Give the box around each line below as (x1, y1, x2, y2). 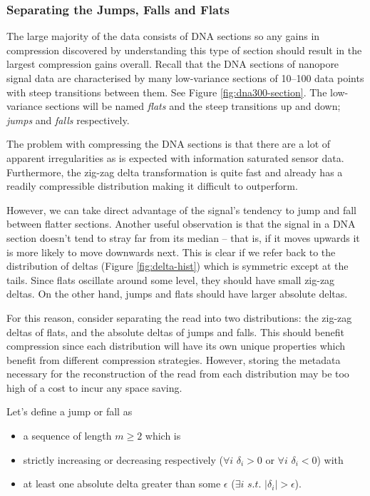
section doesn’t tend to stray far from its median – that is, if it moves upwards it (6, 230, 360, 245)
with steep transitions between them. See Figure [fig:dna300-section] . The (6, 84, 327, 99)
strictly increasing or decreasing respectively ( (23, 452, 223, 467)
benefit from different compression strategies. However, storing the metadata (6, 352, 341, 367)
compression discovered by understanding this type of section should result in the (6, 42, 362, 57)
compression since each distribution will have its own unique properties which (6, 338, 346, 353)
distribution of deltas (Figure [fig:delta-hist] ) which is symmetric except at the (6, 258, 349, 273)
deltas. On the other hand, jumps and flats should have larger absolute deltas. (6, 286, 348, 301)
